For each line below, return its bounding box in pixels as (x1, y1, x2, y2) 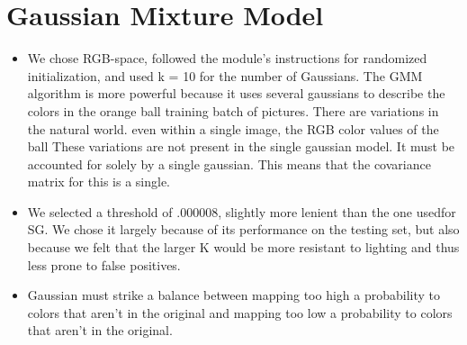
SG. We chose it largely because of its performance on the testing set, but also (27, 220, 460, 239)
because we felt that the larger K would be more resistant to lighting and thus (27, 238, 460, 257)
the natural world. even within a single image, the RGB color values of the (27, 119, 439, 138)
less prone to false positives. (27, 255, 181, 274)
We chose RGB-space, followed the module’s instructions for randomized (27, 49, 427, 68)
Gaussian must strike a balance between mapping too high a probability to (27, 286, 441, 304)
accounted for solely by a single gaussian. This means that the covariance (27, 154, 431, 173)
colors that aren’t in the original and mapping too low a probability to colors (27, 303, 453, 322)
